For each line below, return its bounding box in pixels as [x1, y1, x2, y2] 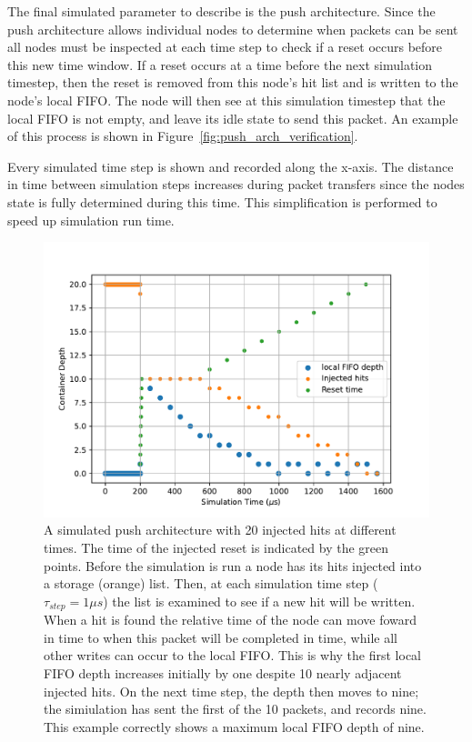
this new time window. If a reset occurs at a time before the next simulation [7, 55, 433, 74]
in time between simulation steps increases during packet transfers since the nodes [7, 175, 465, 194]
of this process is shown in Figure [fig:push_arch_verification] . [7, 126, 358, 145]
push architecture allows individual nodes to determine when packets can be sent [7, 19, 458, 38]
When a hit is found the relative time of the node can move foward [44, 610, 417, 629]
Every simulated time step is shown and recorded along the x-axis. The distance [7, 156, 454, 175]
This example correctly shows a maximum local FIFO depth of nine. [44, 717, 425, 736]
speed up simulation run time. [7, 210, 175, 229]
